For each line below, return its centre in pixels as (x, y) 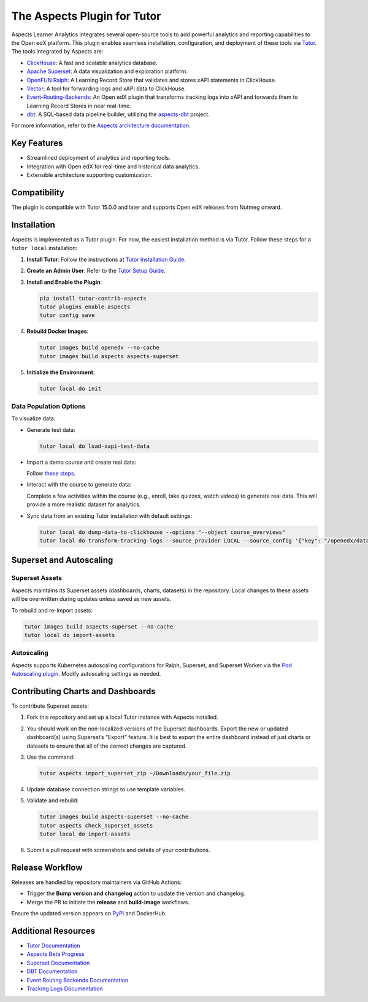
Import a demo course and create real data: (82, 462)
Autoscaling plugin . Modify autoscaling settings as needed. (86, 674)
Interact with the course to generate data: (79, 485)
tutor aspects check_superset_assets (96, 825)
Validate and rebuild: (53, 800)
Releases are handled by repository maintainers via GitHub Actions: (97, 882)
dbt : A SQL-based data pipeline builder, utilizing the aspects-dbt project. (118, 114)
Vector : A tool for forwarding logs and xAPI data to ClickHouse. (106, 88)
